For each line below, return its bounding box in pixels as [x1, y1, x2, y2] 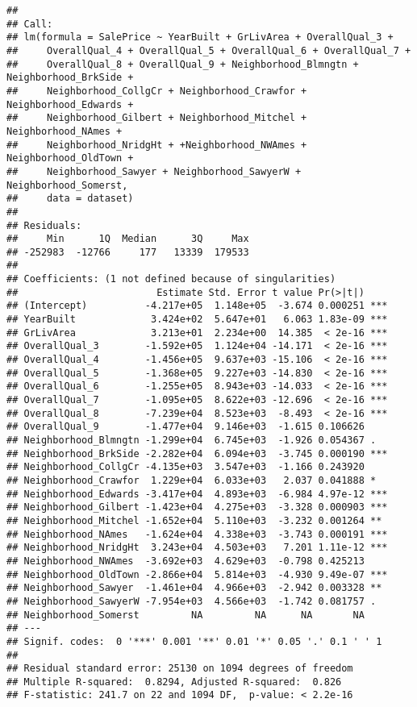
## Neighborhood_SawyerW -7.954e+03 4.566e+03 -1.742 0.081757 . [6, 595, 377, 607]
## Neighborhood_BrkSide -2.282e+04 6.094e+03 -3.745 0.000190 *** [6, 447, 388, 460]
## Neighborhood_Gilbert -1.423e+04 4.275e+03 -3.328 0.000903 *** [6, 501, 388, 514]
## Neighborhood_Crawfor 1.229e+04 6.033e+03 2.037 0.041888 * [6, 474, 377, 486]
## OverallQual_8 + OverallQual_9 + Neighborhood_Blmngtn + [6, 58, 359, 70]
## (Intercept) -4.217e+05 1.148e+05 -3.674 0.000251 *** [6, 300, 388, 312]
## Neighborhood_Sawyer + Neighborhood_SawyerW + [6, 165, 302, 177]
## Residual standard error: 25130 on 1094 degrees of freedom [6, 663, 353, 675]
